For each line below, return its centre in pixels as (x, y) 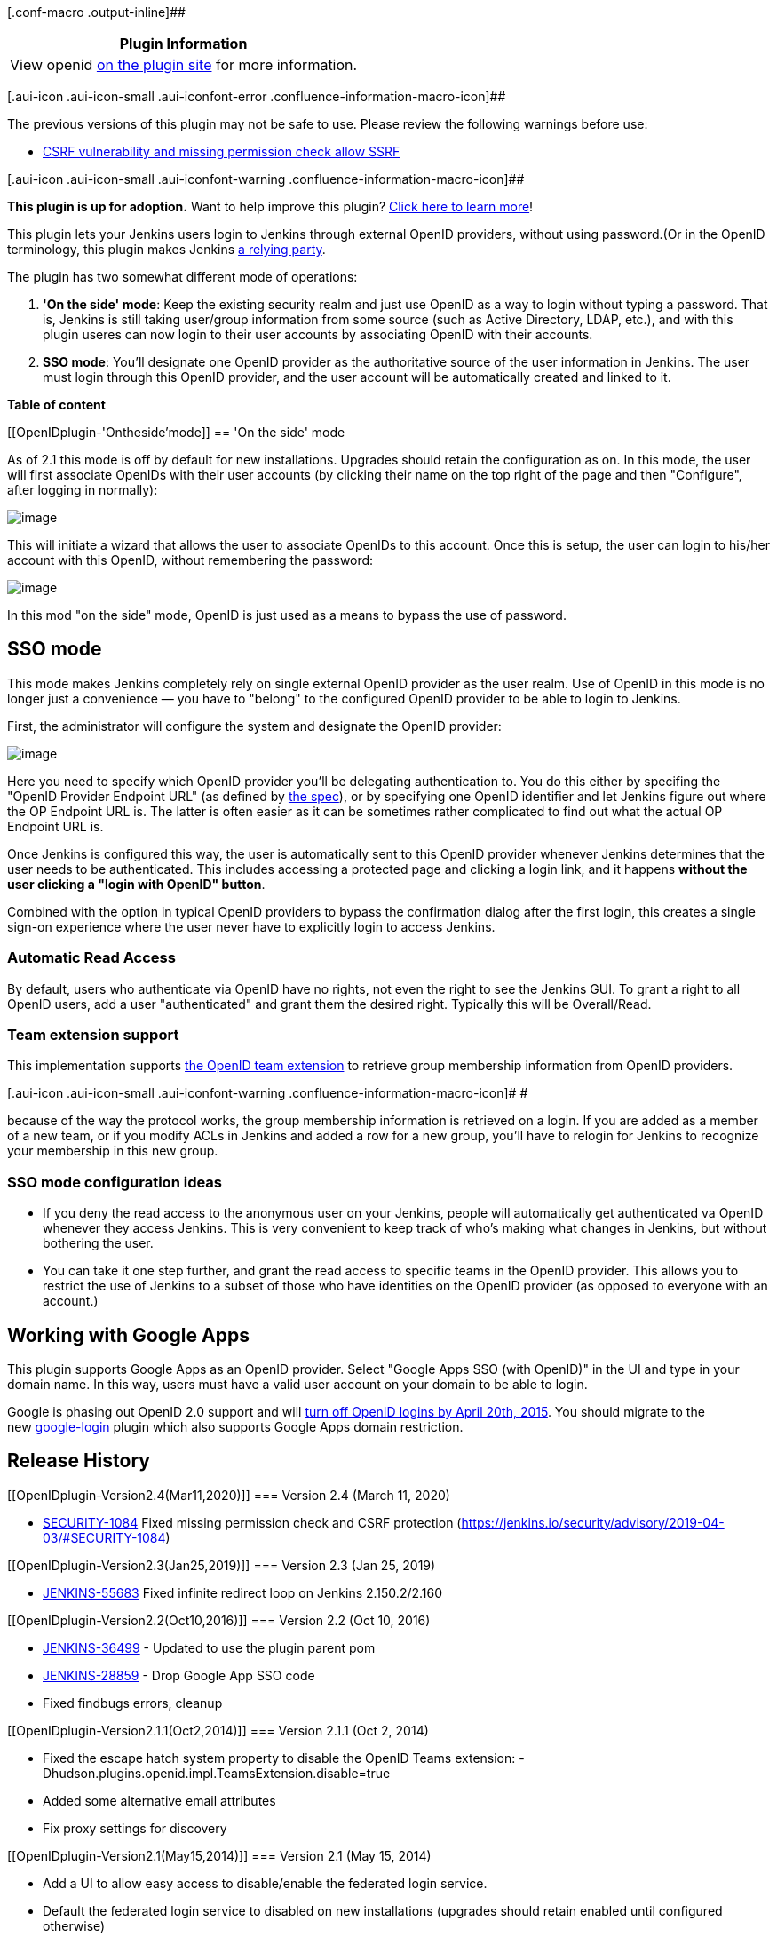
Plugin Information (183, 44)
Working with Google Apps (128, 1335)
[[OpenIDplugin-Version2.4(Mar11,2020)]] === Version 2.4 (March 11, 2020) (229, 1495)
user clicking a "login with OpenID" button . (136, 884)
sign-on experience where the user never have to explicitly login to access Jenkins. (251, 926)
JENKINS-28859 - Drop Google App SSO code (179, 1675)
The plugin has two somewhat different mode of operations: (182, 277)
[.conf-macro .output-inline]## (96, 12)
